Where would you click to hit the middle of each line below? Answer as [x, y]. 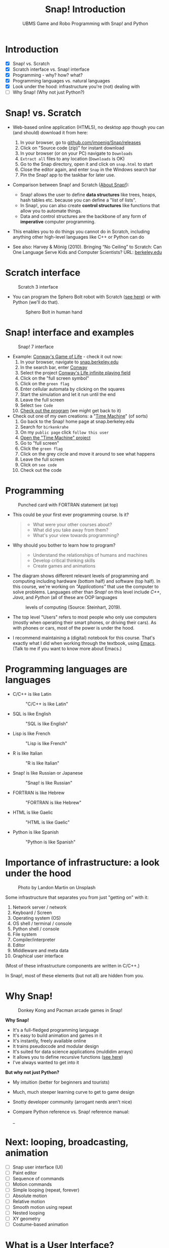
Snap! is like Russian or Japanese [47, 773]
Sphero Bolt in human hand [54, 312]
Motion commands [32, 1184]
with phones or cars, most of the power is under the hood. [73, 628]
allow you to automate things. [51, 211]
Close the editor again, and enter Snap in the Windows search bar [88, 169]
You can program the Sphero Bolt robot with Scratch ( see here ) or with [87, 297]
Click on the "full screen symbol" [55, 378]
